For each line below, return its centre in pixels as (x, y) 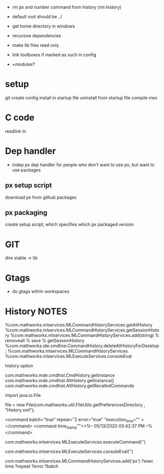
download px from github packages (41, 197)
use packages (26, 170)
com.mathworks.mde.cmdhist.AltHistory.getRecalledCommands (70, 386)
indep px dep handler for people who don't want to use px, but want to (83, 165)
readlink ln (16, 131)
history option (19, 366)
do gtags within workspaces (41, 292)
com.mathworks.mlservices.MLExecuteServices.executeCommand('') (75, 442)
